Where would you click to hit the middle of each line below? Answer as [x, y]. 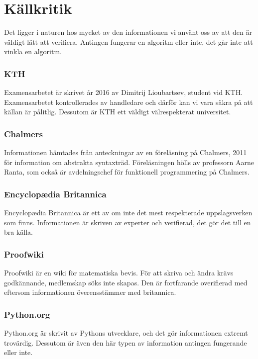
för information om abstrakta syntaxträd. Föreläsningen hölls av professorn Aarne [129, 162]
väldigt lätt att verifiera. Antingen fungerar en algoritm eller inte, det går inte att [129, 42]
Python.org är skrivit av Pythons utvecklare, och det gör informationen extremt [126, 333]
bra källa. [19, 232]
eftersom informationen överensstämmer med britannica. [90, 292]
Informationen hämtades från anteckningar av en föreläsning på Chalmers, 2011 [126, 152]
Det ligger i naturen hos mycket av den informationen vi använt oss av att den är [128, 32]
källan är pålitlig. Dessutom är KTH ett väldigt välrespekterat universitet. [118, 112]
